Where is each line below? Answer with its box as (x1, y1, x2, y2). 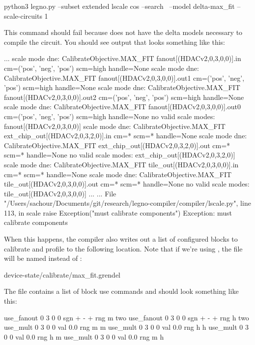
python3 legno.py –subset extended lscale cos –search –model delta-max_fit (4, 1, 235, 11)
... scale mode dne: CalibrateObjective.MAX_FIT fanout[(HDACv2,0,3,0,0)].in (4, 53, 241, 63)
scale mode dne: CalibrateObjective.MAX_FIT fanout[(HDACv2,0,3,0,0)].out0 (4, 101, 241, 112)
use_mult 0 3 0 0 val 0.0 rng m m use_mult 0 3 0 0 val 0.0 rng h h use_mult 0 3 (4, 322, 249, 332)
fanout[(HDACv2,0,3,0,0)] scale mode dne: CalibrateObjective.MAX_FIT (4, 121, 226, 131)
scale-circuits (4, 10, 42, 21)
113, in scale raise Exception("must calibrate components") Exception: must (4, 207, 232, 218)
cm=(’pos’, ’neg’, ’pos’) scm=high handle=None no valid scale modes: (4, 111, 215, 121)
